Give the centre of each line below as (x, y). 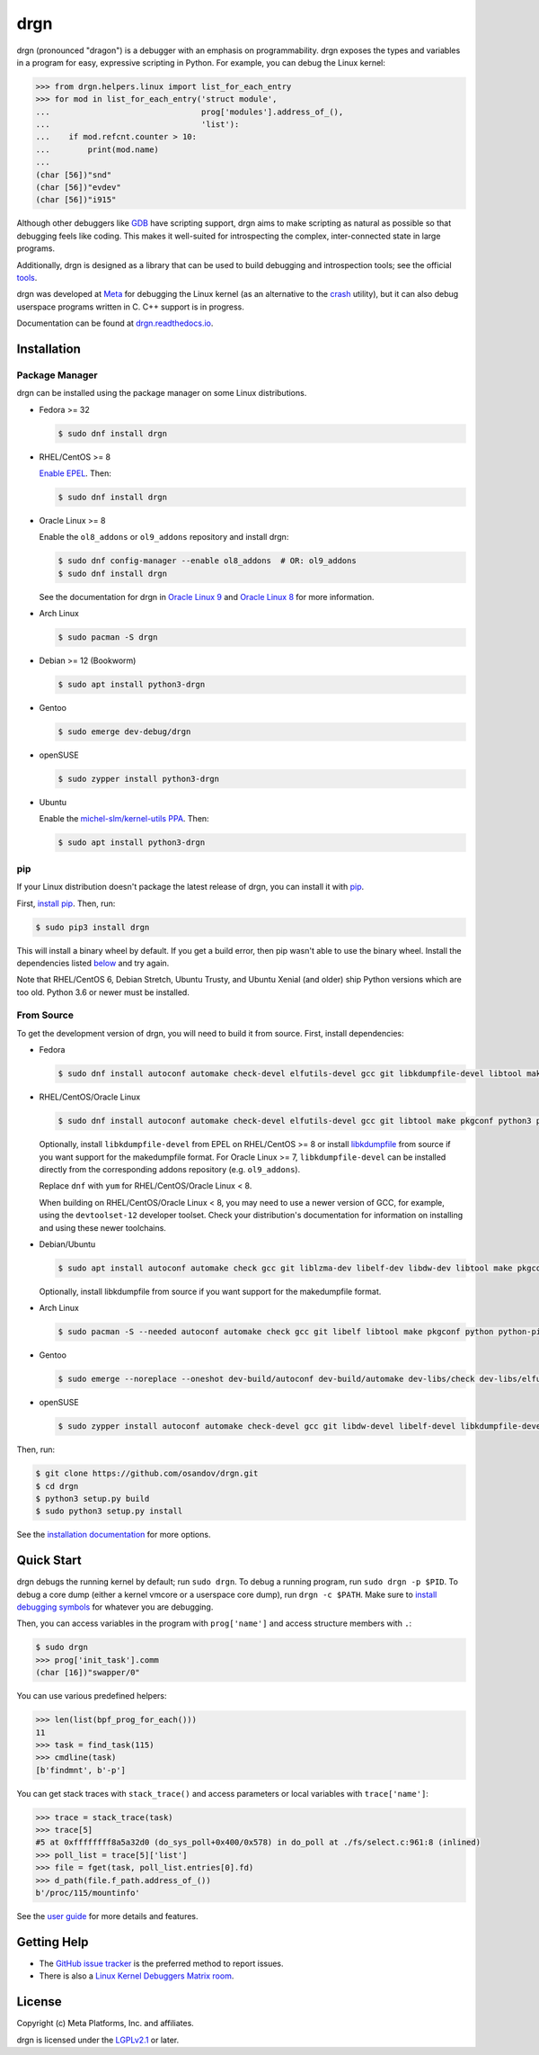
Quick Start (49, 1561)
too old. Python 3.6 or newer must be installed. (103, 992)
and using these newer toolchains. (102, 1227)
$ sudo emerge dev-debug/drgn (124, 732)
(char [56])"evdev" (78, 188)
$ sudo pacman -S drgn (108, 637)
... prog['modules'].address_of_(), (190, 112)
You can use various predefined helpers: (92, 1696)
